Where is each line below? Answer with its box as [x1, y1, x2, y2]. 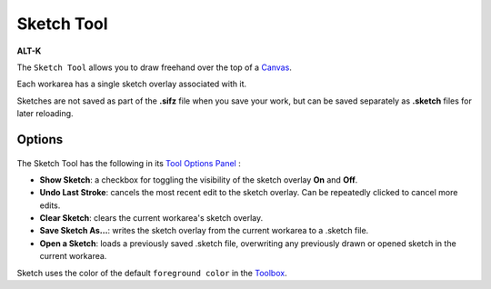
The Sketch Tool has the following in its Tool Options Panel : [16, 157, 241, 168]
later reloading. [16, 108, 74, 119]
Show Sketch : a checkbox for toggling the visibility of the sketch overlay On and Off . [39, 174, 358, 185]
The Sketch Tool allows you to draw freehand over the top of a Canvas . [16, 62, 293, 73]
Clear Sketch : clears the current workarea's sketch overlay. [39, 213, 264, 224]
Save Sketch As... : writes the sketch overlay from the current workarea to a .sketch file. [39, 225, 369, 236]
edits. [39, 200, 61, 211]
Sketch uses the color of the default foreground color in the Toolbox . [16, 267, 287, 278]
